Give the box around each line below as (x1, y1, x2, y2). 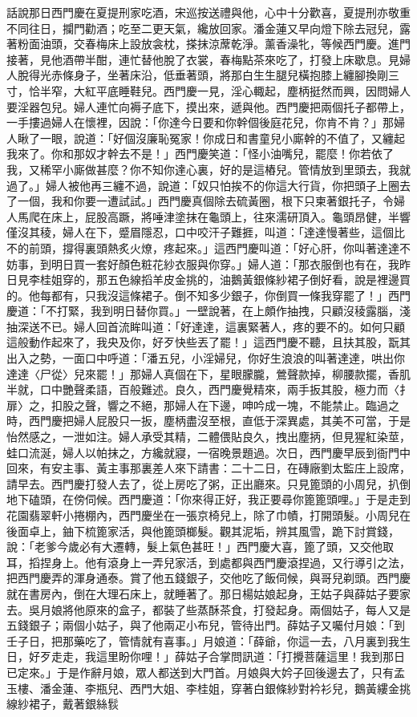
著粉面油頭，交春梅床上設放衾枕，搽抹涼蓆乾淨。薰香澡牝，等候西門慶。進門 (6, 35, 411, 52)
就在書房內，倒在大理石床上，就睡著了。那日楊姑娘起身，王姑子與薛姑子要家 (6, 585, 411, 602)
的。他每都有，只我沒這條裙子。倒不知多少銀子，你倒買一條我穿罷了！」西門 (6, 286, 411, 303)
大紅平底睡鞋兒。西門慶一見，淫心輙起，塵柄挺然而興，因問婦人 (73, 82, 411, 99)
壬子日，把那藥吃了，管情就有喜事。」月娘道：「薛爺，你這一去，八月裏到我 (6, 632, 399, 649)
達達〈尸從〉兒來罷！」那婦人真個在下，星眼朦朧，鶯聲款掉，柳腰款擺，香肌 (6, 365, 411, 382)
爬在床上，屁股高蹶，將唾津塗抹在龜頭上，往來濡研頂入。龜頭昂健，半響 (28, 208, 411, 225)
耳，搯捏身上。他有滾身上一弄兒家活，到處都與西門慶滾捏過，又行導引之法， (6, 553, 411, 570)
